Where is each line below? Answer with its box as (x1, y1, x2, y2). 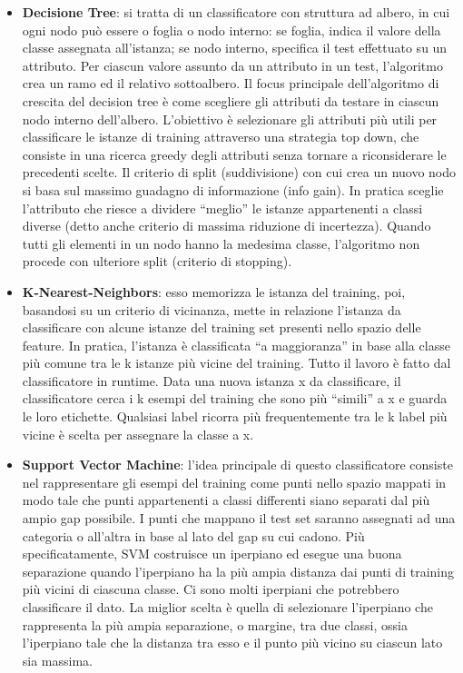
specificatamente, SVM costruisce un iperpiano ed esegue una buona (22, 544, 402, 563)
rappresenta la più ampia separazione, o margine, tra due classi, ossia (22, 615, 408, 634)
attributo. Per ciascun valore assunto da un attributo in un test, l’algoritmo (22, 55, 443, 74)
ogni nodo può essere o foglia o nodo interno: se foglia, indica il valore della (22, 20, 441, 39)
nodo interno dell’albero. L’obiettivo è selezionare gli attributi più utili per (22, 109, 438, 128)
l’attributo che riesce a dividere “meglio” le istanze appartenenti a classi (22, 198, 423, 217)
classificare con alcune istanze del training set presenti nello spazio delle (22, 318, 421, 337)
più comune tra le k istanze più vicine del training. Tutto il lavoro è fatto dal (22, 353, 451, 372)
